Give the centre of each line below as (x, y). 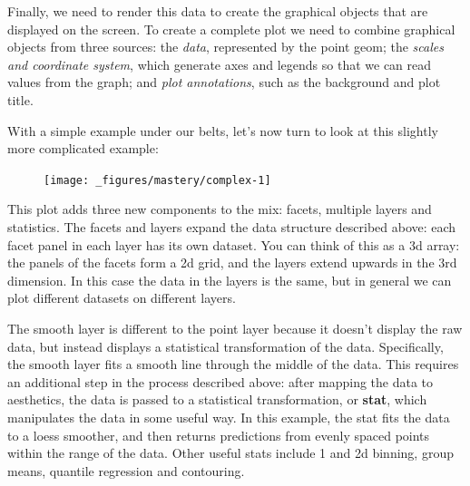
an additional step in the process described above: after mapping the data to (220, 381)
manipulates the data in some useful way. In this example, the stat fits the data (229, 417)
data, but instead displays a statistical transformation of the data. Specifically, (225, 346)
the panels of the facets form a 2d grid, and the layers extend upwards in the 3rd (232, 262)
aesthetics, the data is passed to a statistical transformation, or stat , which (217, 399)
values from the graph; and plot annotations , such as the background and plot (224, 82)
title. (20, 99)
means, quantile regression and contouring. (126, 470)
